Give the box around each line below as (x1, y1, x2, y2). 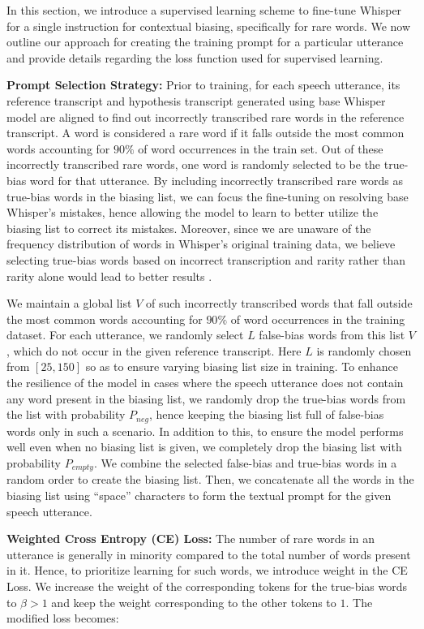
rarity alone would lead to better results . (6, 267, 212, 284)
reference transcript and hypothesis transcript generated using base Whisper (6, 92, 386, 109)
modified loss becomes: (6, 610, 119, 627)
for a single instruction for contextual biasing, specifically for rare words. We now (6, 17, 411, 34)
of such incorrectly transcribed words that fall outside (145, 295, 413, 312)
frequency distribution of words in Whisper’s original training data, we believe (6, 235, 396, 252)
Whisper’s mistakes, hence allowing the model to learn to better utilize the (6, 204, 379, 221)
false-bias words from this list (259, 326, 405, 343)
